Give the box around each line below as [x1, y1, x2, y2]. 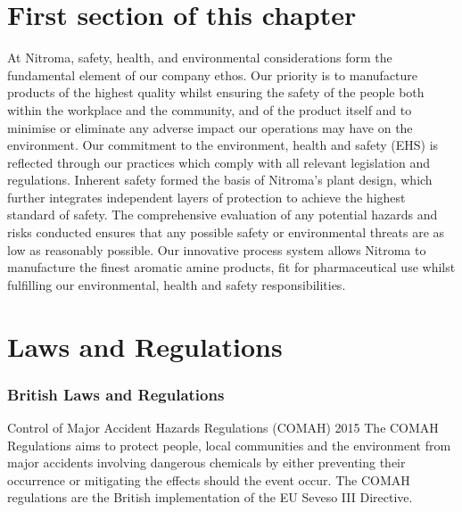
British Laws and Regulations [7, 383, 225, 405]
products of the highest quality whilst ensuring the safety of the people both [7, 83, 425, 102]
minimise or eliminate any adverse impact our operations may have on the [7, 118, 413, 136]
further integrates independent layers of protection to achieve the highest [7, 187, 406, 206]
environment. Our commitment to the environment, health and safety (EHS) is [7, 136, 439, 154]
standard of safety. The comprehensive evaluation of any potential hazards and [7, 205, 438, 224]
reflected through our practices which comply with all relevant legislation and [7, 153, 431, 171]
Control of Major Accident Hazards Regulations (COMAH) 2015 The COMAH [7, 418, 439, 437]
